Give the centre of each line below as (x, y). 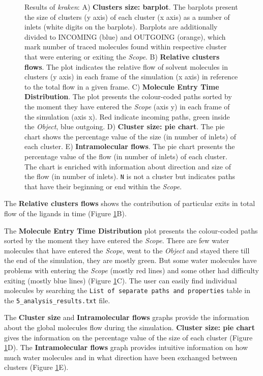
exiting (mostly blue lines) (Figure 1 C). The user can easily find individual (121, 280)
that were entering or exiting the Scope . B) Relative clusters (122, 56)
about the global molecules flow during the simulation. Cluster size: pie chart (129, 327)
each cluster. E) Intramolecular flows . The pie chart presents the (130, 146)
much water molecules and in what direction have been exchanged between (121, 357)
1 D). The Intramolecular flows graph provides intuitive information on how (126, 347)
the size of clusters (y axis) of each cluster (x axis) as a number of (127, 17)
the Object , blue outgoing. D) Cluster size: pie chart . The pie (125, 126)
